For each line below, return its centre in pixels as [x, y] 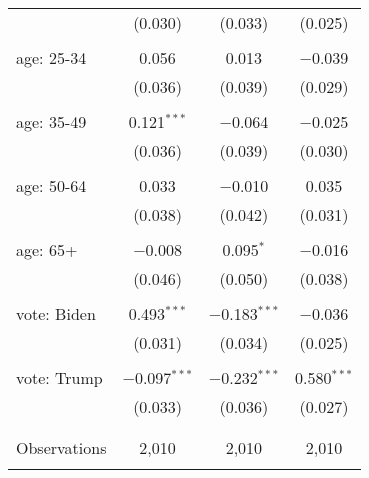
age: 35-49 [51, 121]
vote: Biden [56, 313]
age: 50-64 [51, 185]
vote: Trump [59, 377]
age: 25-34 [51, 57]
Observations [61, 447]
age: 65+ [47, 249]
